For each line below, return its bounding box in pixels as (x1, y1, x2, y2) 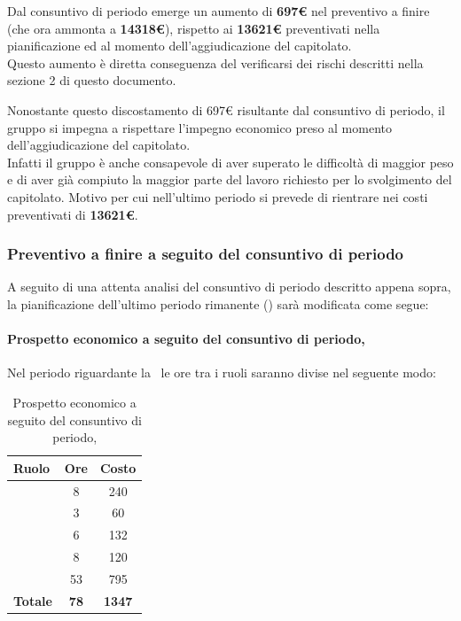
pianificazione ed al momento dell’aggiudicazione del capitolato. (7, 36, 352, 55)
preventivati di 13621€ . (7, 205, 138, 223)
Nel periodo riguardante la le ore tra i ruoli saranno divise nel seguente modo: (7, 363, 436, 382)
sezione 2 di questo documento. (7, 71, 176, 89)
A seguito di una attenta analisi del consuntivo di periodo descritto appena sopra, (7, 277, 451, 296)
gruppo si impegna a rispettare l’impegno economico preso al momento (7, 118, 392, 136)
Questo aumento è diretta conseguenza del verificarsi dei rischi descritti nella (7, 53, 424, 72)
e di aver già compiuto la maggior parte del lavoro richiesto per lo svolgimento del (7, 170, 452, 189)
